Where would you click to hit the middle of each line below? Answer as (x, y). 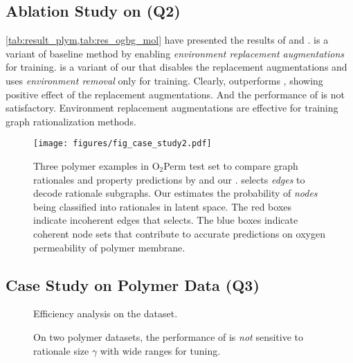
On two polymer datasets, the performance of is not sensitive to (168, 336)
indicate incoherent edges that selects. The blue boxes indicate (166, 220)
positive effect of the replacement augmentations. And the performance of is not (175, 94)
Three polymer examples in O (97, 166)
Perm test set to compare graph (231, 166)
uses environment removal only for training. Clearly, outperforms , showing (164, 80)
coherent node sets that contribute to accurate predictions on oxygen (179, 233)
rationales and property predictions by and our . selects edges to (169, 179)
